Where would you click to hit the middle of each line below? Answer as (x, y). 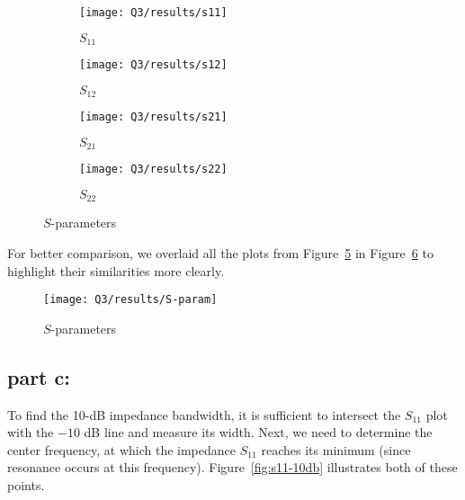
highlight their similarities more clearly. (116, 270)
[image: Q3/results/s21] (153, 117)
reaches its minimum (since (336, 449)
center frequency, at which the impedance (122, 449)
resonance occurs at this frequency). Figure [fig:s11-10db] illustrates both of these (232, 467)
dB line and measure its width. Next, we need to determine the (258, 432)
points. (26, 485)
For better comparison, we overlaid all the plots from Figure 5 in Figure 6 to (220, 253)
